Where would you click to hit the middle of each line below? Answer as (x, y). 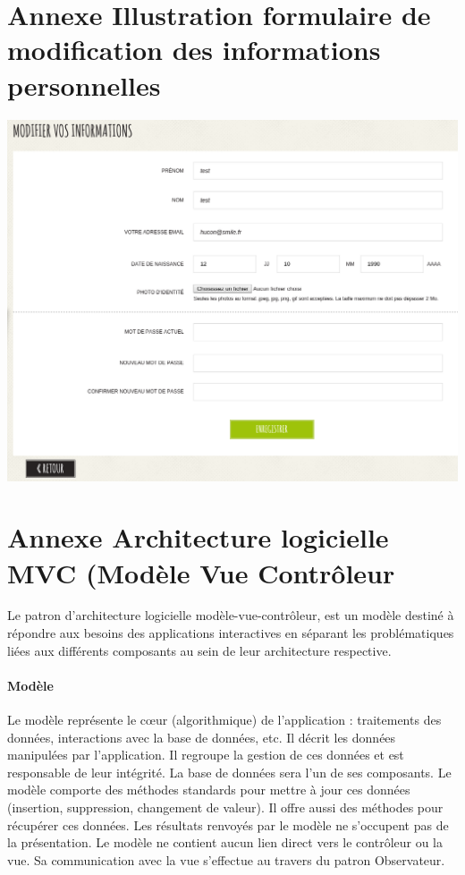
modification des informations (194, 50)
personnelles (84, 85)
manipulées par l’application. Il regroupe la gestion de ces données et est (206, 755)
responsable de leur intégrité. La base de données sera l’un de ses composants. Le (229, 772)
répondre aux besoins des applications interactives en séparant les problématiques (231, 633)
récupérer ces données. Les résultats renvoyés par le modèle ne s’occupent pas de (228, 824)
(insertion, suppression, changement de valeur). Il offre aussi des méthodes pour (225, 807)
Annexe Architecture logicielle (198, 537)
